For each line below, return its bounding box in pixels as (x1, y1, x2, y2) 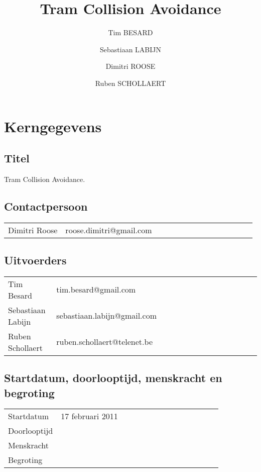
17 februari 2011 (61, 410, 118, 422)
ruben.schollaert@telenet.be (56, 336, 153, 348)
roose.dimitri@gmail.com (65, 224, 152, 236)
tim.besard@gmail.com (56, 284, 136, 296)
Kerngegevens (4, 116, 102, 136)
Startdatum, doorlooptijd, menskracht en (4, 370, 222, 386)
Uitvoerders (4, 252, 67, 268)
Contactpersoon (4, 198, 88, 214)
